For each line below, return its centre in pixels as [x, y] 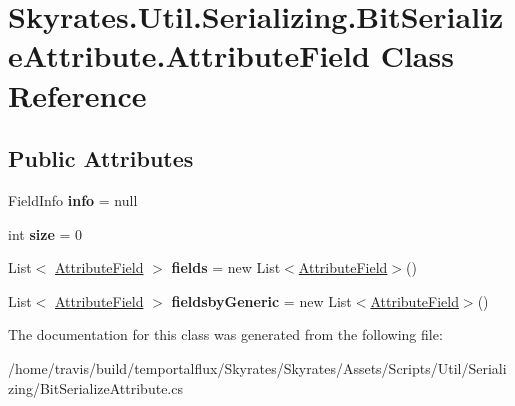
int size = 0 [45, 233]
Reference [77, 94]
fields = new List [226, 267]
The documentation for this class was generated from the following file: [225, 334]
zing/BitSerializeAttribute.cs [95, 387]
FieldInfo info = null [73, 199]
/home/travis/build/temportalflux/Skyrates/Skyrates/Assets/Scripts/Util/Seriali [257, 367]
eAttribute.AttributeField [189, 55]
